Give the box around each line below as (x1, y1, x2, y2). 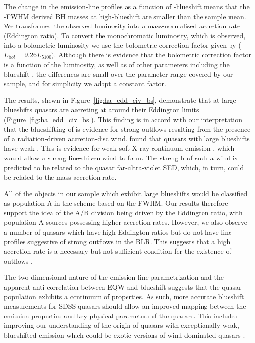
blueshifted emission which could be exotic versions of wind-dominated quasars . (4, 330, 245, 340)
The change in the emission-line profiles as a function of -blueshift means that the (4, 1, 250, 11)
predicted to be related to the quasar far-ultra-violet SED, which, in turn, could (4, 162, 244, 172)
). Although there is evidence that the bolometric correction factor (51, 49, 252, 59)
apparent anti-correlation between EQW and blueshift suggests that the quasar (4, 282, 242, 292)
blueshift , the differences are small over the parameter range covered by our (4, 69, 233, 79)
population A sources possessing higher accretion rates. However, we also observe (4, 217, 247, 227)
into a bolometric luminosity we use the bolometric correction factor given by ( (4, 40, 241, 50)
